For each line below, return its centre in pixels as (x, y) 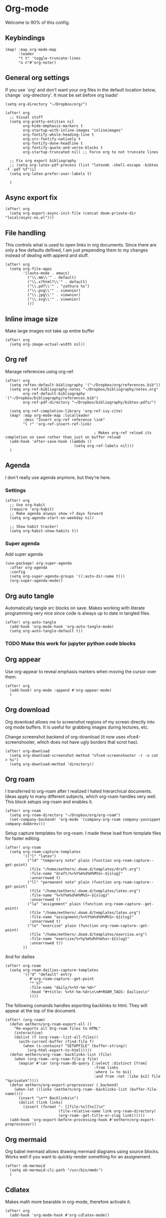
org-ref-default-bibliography (54, 394)
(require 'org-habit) (32, 509)
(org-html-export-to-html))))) (59, 1051)
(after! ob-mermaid (25, 1166)
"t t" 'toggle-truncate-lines (49, 58)
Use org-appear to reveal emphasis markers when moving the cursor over (81, 671)
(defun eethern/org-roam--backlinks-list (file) (61, 1055)
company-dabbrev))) (25, 824)
